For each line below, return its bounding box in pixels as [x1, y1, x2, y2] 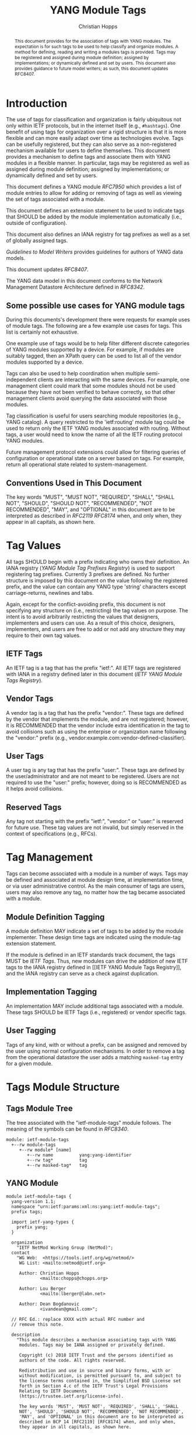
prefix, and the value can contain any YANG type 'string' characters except [6, 583, 187, 590]
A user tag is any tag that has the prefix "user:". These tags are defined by [6, 766, 185, 773]
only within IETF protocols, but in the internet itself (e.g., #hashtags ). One [6, 122, 181, 129]
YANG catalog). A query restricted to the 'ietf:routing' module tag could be [6, 419, 185, 426]
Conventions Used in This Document [6, 478, 142, 488]
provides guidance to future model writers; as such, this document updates [14, 65, 169, 71]
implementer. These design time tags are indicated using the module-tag [6, 934, 181, 941]
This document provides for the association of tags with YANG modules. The [14, 37, 171, 44]
